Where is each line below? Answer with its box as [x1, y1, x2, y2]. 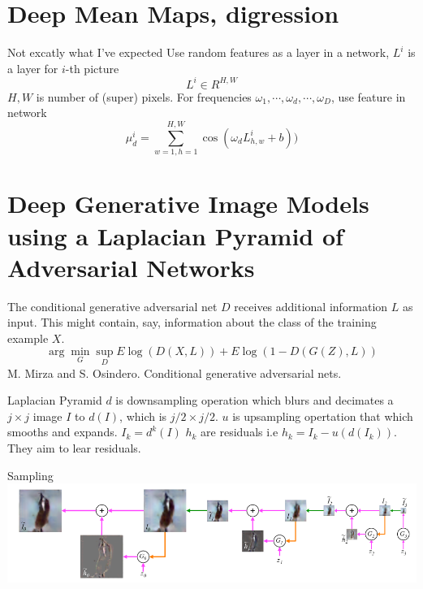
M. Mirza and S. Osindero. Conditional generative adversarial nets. [7, 364, 342, 381]
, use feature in [330, 88, 406, 105]
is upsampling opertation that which [232, 407, 413, 424]
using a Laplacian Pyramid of [7, 219, 343, 252]
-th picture [65, 59, 119, 76]
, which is [119, 407, 167, 424]
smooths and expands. [7, 423, 118, 440]
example [7, 329, 49, 346]
